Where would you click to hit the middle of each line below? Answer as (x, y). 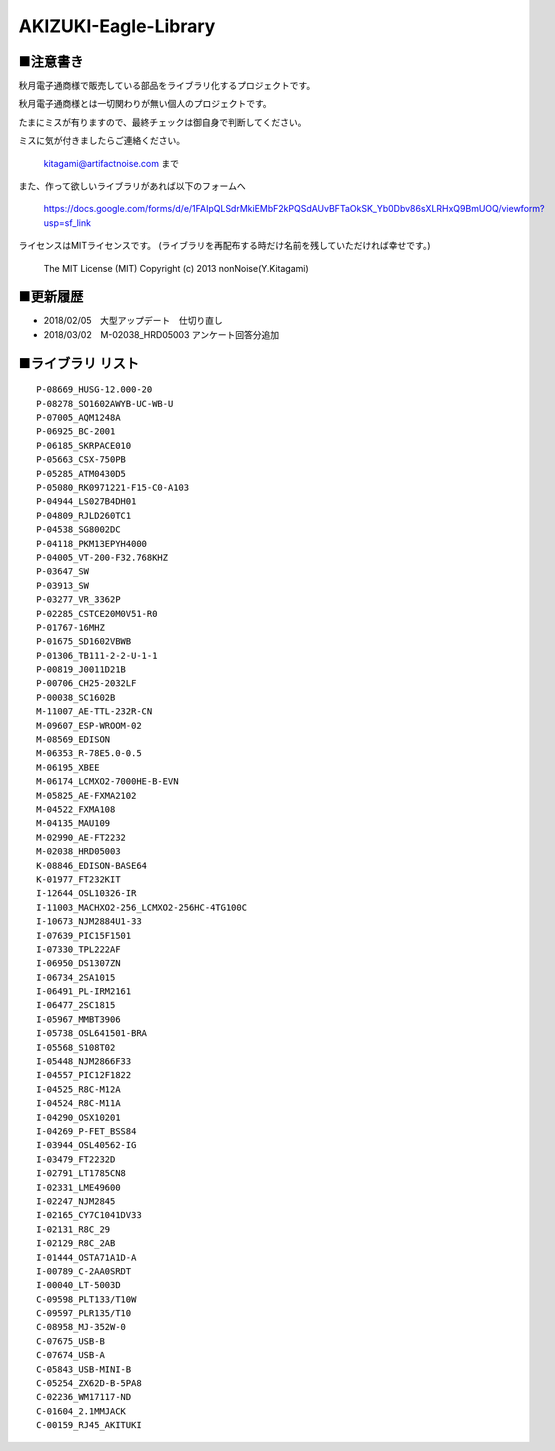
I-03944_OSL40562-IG (86, 1145)
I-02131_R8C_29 (73, 1229)
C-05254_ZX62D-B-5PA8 (89, 1383)
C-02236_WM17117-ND (84, 1397)
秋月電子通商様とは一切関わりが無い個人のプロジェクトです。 (145, 104)
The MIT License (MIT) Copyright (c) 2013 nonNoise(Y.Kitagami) (176, 268)
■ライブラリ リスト (79, 363)
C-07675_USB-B (70, 1341)
